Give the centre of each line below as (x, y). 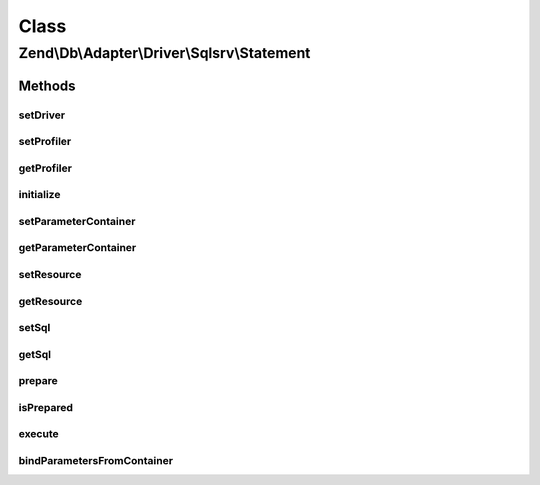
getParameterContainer (77, 248)
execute (38, 434)
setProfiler (45, 142)
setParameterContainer (77, 221)
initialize (39, 195)
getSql (35, 354)
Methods (47, 85)
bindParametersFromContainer (96, 460)
